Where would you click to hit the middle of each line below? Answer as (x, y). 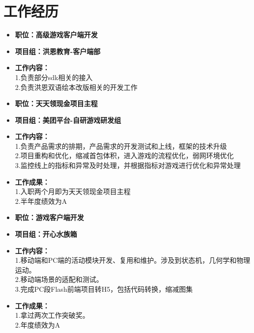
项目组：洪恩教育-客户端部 (58, 51)
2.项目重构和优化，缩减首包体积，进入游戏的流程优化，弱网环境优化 (124, 155)
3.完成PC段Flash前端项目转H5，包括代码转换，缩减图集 (104, 289)
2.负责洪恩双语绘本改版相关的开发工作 (76, 87)
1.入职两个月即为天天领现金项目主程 (73, 191)
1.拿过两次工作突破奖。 (52, 315)
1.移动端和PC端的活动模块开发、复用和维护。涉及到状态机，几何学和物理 (133, 260)
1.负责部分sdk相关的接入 (54, 77)
